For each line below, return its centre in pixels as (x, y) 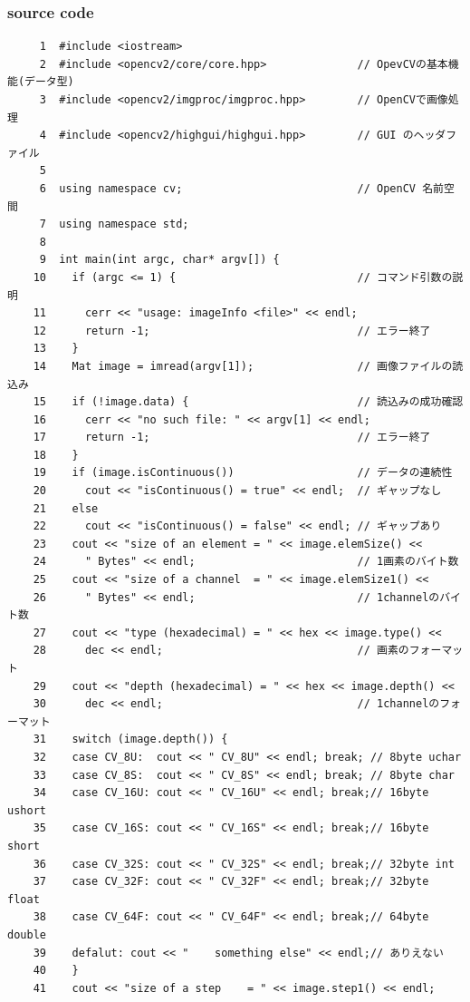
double (27, 934)
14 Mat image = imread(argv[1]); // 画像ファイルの (243, 366)
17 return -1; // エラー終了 (232, 438)
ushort (27, 810)
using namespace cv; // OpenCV (238, 188)
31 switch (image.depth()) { (130, 739)
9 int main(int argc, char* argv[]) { (159, 260)
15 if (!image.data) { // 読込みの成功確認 (248, 402)
